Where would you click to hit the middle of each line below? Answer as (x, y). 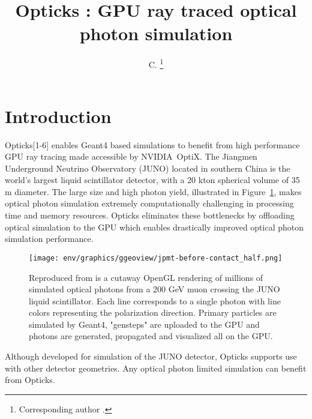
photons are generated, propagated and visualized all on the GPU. (151, 336)
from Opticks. (30, 380)
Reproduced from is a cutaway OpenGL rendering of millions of (146, 277)
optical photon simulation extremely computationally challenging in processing (149, 203)
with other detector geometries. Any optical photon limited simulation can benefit (156, 368)
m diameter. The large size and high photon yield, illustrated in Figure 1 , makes (153, 191)
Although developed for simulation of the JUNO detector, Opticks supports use (151, 356)
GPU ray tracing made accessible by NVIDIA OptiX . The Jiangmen (131, 156)
